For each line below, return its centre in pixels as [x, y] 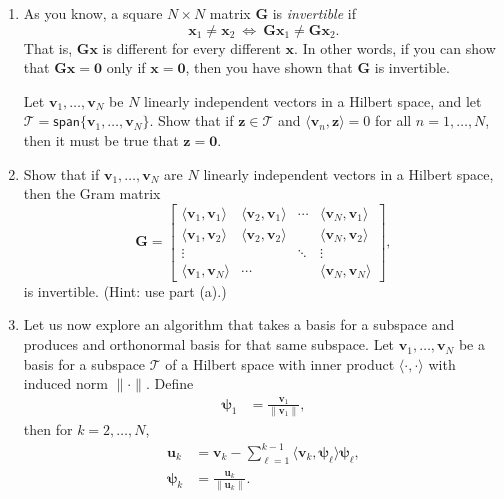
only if [126, 67]
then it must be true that [101, 139]
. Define [169, 383]
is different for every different [191, 47]
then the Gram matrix [92, 193]
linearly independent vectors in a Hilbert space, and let [313, 100]
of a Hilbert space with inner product [280, 363]
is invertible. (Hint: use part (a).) [125, 290]
